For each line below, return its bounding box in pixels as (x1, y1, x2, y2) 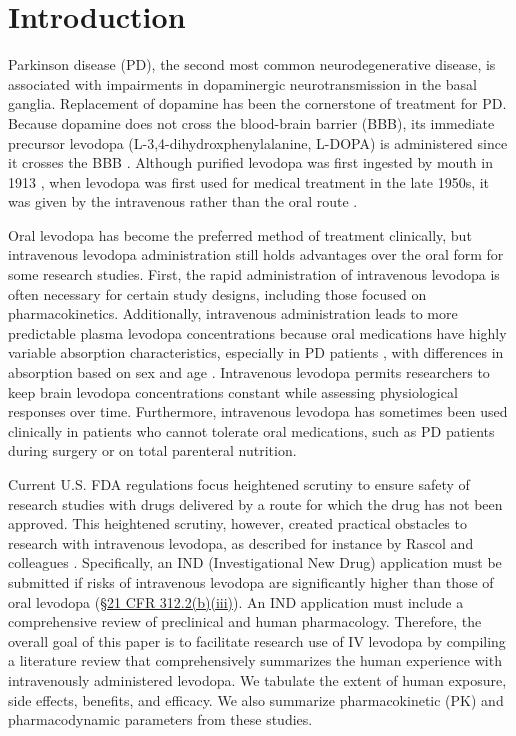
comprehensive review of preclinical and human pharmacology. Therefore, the (8, 611, 482, 632)
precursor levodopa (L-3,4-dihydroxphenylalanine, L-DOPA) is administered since (8, 132, 508, 153)
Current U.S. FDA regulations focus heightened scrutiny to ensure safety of (8, 474, 470, 494)
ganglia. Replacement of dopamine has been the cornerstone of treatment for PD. (8, 93, 507, 114)
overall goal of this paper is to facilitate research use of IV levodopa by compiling (8, 630, 506, 651)
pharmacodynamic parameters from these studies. (8, 709, 313, 730)
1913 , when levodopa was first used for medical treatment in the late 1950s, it (8, 171, 490, 192)
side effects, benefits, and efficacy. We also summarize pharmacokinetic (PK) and (8, 689, 504, 710)
